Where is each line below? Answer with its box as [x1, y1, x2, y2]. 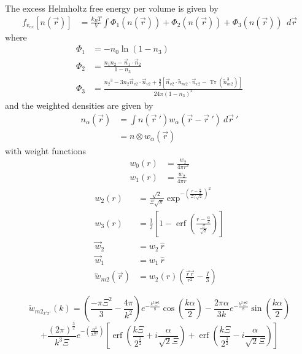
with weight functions [5, 144, 86, 157]
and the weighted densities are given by [5, 99, 153, 112]
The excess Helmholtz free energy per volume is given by [5, 2, 219, 14]
